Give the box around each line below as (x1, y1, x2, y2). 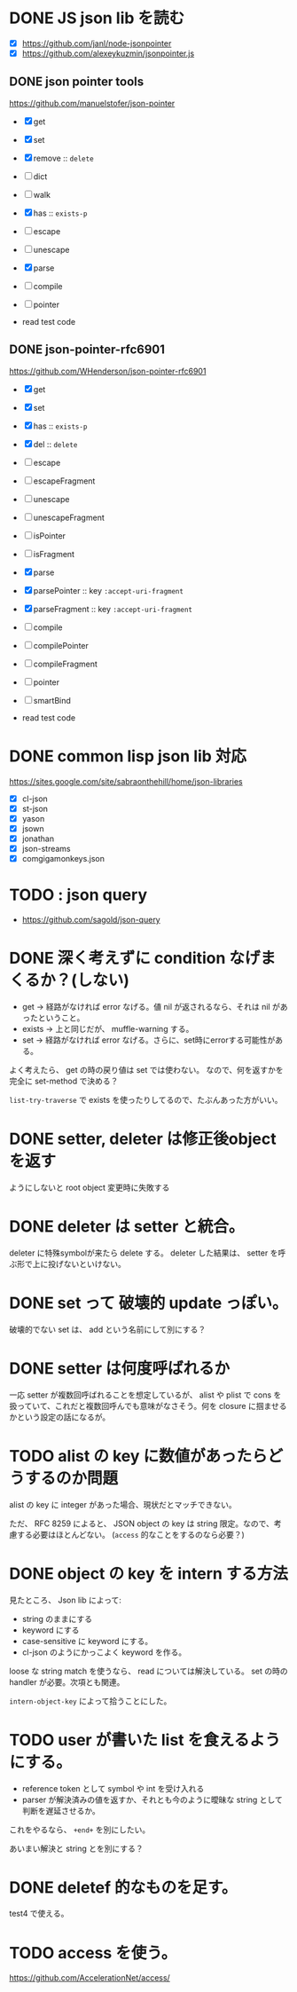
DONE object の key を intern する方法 (9, 1563, 289, 1584)
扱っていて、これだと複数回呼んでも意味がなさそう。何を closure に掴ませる (9, 1400, 287, 1411)
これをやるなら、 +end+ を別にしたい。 (9, 1824, 151, 1835)
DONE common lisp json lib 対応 (9, 746, 246, 766)
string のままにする (21, 1613, 93, 1624)
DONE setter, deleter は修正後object (9, 1129, 277, 1149)
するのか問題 (25, 1468, 119, 1488)
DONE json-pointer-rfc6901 (9, 342, 166, 358)
